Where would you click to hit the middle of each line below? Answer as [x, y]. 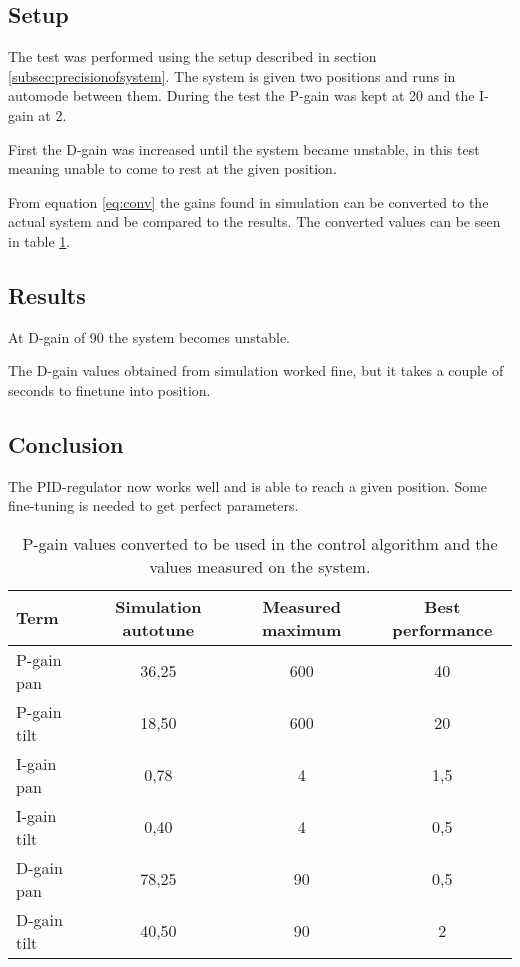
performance [442, 629]
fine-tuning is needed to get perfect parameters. [153, 505]
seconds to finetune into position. [109, 389]
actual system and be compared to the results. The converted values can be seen [254, 221]
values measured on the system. [260, 566]
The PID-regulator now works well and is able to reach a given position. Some [248, 485]
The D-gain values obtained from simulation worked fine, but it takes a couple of [256, 370]
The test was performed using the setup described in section [192, 56]
